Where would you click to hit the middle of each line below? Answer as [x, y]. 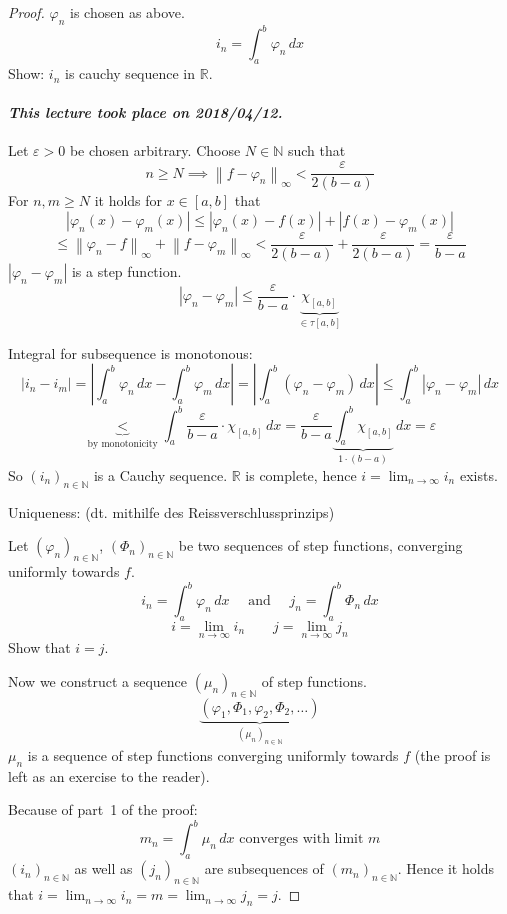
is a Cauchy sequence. [160, 474]
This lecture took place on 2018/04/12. [145, 112]
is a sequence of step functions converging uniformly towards [213, 754]
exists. [478, 474]
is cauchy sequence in [130, 73]
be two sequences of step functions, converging [320, 545]
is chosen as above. [127, 12]
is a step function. [126, 270]
